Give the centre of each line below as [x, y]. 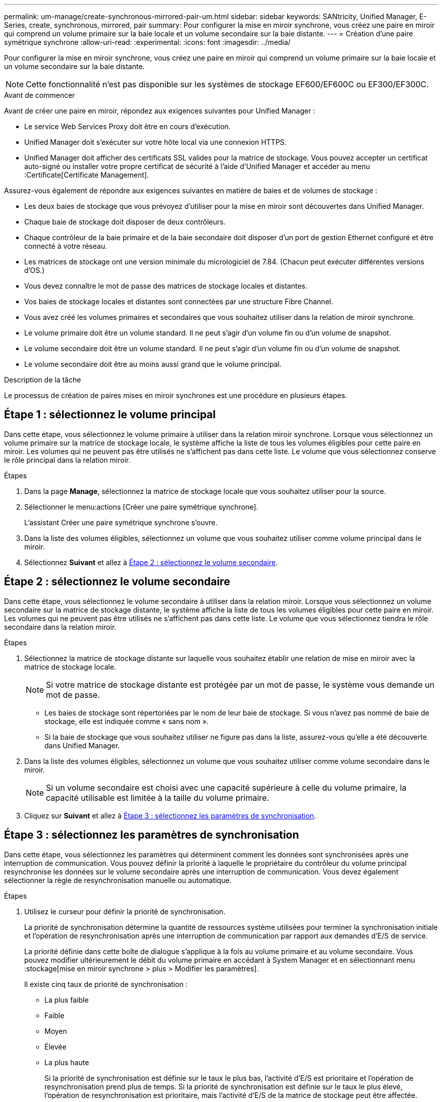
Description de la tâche [43, 380]
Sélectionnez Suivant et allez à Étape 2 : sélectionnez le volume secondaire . [151, 562]
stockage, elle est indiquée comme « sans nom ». [127, 721]
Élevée [56, 1046]
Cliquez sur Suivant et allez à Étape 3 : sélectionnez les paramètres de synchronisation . [170, 815]
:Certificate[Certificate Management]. [87, 175]
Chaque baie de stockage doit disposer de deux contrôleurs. [125, 222]
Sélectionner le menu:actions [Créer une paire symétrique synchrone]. [141, 507]
